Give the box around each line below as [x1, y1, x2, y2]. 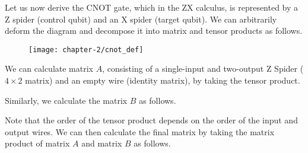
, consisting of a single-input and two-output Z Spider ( [102, 62, 304, 75]
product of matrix [5, 137, 70, 149]
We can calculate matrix [5, 62, 93, 75]
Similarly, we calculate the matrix [5, 94, 128, 106]
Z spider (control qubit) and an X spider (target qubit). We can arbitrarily [5, 12, 277, 25]
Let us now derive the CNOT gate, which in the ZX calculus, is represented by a [5, 1, 299, 13]
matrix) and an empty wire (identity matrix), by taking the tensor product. [25, 74, 300, 87]
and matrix [81, 137, 122, 149]
